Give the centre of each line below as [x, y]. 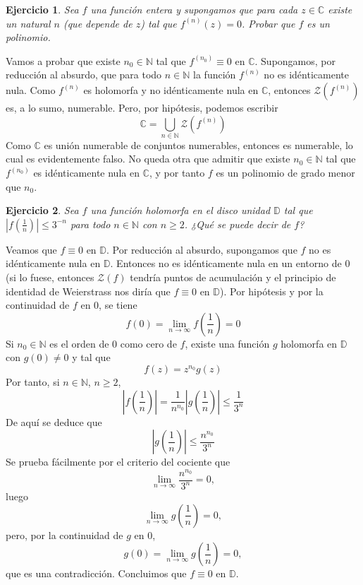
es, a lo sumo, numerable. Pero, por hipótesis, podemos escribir [142, 107]
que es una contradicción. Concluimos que [96, 573]
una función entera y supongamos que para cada [194, 9]
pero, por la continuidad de [64, 534]
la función [215, 75]
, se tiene [118, 305]
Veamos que [31, 249]
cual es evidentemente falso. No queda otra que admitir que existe [148, 159]
